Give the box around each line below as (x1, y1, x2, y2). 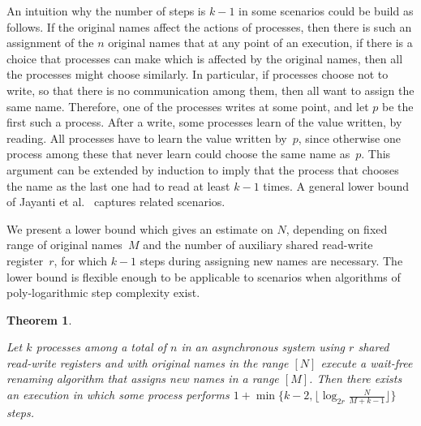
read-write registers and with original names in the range (6, 354, 289, 371)
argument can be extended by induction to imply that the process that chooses (6, 161, 399, 178)
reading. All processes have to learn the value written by (6, 129, 287, 146)
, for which (54, 252, 107, 269)
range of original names (6, 236, 122, 253)
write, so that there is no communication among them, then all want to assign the (6, 81, 415, 98)
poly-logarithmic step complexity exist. (6, 284, 200, 301)
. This (361, 145, 391, 162)
